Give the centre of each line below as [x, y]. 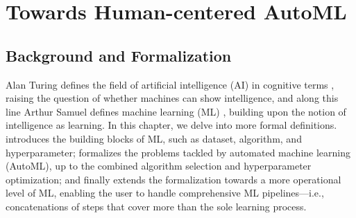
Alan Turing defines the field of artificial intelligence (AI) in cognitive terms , [170, 84]
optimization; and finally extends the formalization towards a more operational [173, 179]
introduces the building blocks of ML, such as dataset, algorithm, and [154, 138]
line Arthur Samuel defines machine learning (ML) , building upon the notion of [176, 111]
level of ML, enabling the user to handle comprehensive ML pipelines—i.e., [165, 193]
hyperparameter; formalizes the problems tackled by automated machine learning [178, 152]
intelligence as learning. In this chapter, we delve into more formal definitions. [171, 125]
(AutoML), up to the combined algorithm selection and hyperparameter [159, 166]
